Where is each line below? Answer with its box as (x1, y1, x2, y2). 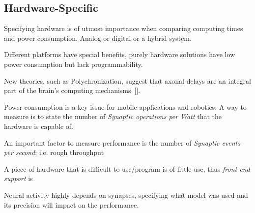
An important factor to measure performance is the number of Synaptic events (4, 137, 240, 148)
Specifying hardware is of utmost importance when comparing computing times (4, 23, 243, 33)
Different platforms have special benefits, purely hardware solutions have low (4, 49, 235, 60)
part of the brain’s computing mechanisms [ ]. (4, 85, 141, 95)
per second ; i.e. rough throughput (4, 147, 104, 157)
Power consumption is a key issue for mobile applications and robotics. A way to (4, 101, 247, 112)
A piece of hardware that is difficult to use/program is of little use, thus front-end (4, 163, 250, 174)
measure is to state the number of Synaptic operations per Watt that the (4, 111, 222, 122)
